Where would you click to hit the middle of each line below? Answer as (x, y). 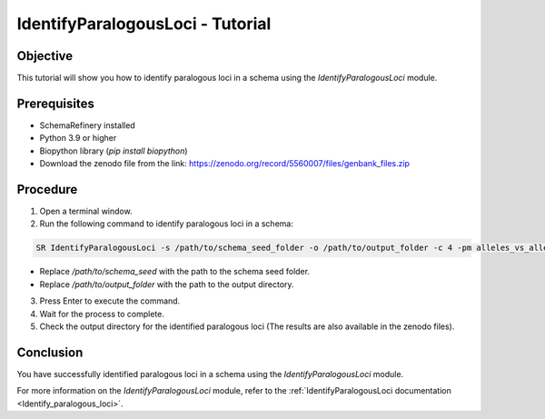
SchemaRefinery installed (87, 125)
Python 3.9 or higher (78, 138)
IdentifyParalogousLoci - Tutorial (144, 24)
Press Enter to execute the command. (110, 301)
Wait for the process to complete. (102, 314)
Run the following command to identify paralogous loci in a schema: (167, 224)
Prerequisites (55, 103)
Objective (45, 56)
